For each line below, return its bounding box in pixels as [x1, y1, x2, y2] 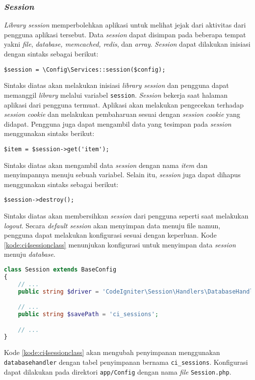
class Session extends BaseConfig [4, 266, 117, 273]
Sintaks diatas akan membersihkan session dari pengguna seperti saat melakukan [4, 210, 249, 220]
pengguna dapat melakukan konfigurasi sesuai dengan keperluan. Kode [4, 230, 217, 240]
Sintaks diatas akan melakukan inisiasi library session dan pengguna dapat [4, 80, 229, 90]
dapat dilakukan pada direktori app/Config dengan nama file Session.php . [4, 366, 231, 377]
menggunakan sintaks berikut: [4, 128, 95, 138]
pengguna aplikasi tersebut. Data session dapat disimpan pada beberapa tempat [4, 29, 246, 39]
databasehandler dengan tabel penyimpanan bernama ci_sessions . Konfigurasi [4, 356, 248, 367]
